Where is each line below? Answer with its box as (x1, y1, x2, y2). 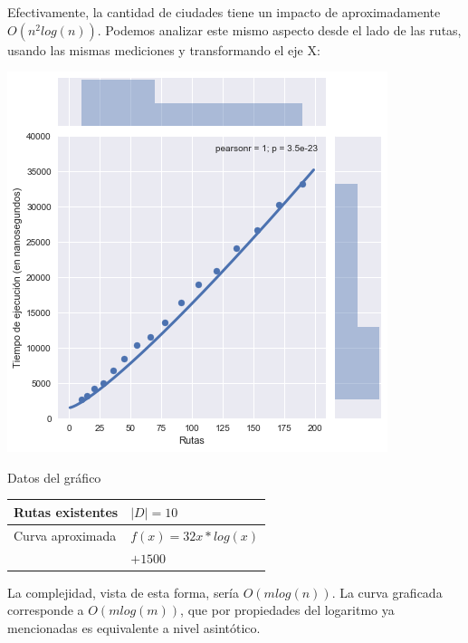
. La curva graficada (331, 582, 443, 601)
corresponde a (7, 600, 84, 619)
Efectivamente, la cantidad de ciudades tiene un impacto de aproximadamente (7, 3, 441, 21)
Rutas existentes (14, 502, 119, 521)
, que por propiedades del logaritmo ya (180, 600, 395, 619)
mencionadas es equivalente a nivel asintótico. (7, 618, 261, 637)
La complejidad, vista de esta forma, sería (7, 582, 239, 601)
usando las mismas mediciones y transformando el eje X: (7, 40, 320, 59)
